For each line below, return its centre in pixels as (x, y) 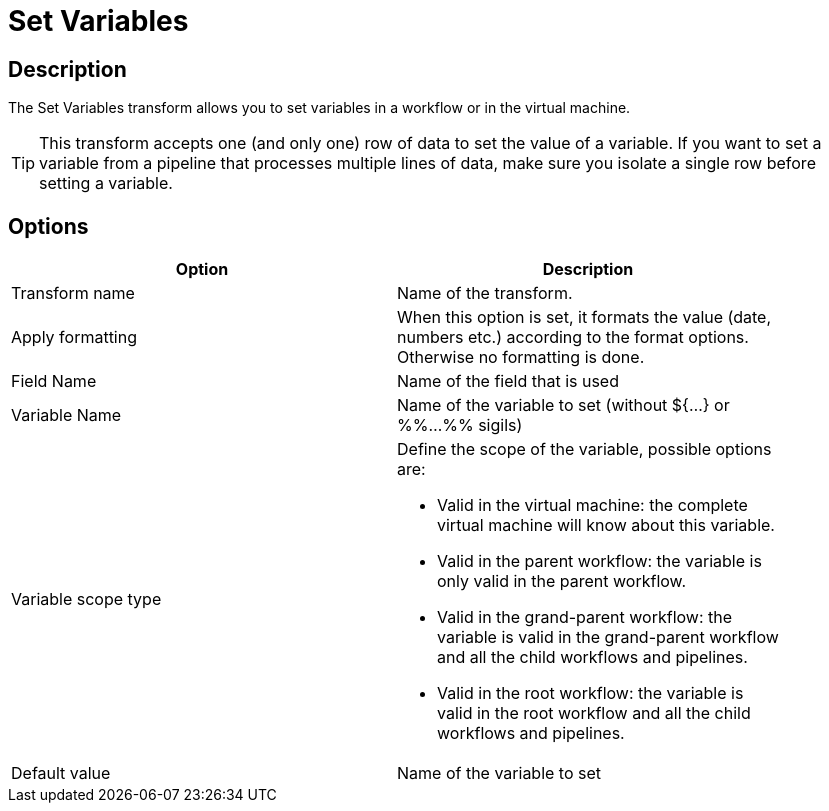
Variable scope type (86, 599)
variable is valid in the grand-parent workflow (608, 637)
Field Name (54, 381)
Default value (61, 773)
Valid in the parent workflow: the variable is (599, 561)
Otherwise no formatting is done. (521, 357)
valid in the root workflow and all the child (594, 713)
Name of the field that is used (508, 381)
